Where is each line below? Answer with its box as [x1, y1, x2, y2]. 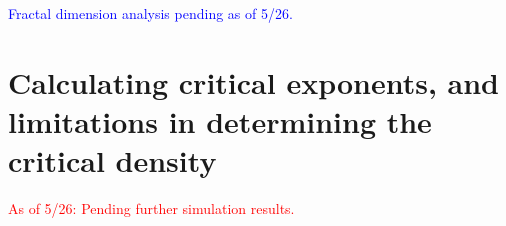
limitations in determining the [8, 100, 432, 141]
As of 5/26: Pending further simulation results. [8, 198, 295, 219]
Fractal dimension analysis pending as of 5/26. [8, 3, 293, 23]
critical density [8, 140, 217, 181]
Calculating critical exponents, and [8, 61, 499, 102]
